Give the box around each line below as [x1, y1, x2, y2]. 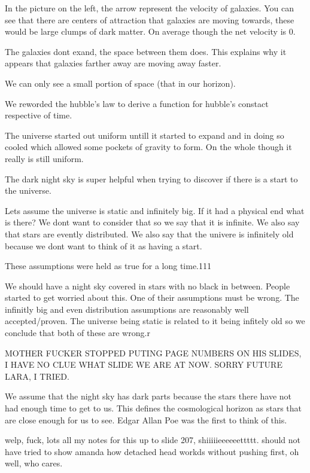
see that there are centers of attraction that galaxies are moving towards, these [5, 13, 294, 26]
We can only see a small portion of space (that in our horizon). [5, 77, 236, 89]
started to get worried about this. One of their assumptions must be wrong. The [5, 291, 299, 304]
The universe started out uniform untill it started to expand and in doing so [5, 129, 284, 141]
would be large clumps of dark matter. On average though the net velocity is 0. [5, 25, 296, 38]
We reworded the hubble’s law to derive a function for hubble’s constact [5, 97, 269, 109]
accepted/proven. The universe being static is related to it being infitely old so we [5, 315, 305, 327]
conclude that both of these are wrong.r [5, 326, 150, 339]
